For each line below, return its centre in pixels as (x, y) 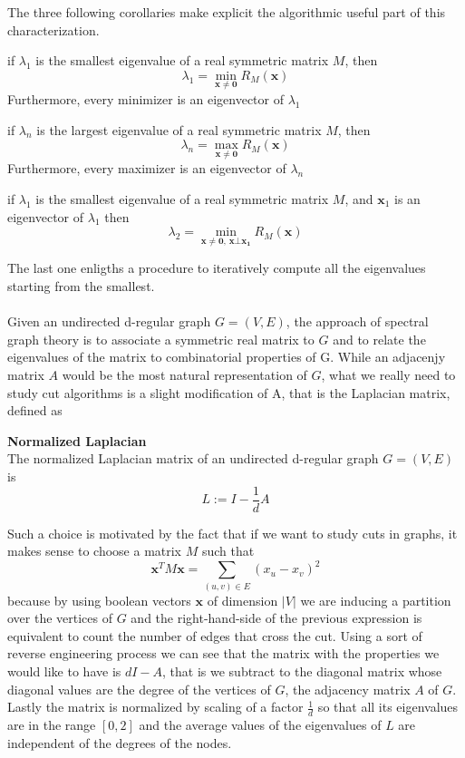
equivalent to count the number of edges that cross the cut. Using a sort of (215, 635)
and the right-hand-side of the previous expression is (276, 618)
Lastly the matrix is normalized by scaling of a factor (155, 707)
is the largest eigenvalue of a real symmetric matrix (179, 129)
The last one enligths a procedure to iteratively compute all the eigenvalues (217, 268)
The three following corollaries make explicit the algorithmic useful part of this (227, 12)
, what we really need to (388, 374)
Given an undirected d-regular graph (109, 321)
